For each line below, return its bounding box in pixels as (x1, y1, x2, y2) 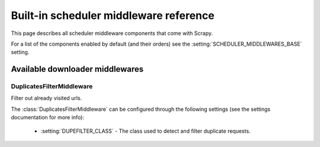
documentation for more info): (11, 114, 85, 121)
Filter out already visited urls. (11, 95, 82, 102)
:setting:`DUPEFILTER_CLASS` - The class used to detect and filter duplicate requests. (40, 127, 251, 135)
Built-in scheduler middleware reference (11, 9, 215, 22)
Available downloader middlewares (11, 64, 144, 74)
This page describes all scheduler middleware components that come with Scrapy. (11, 30, 213, 37)
